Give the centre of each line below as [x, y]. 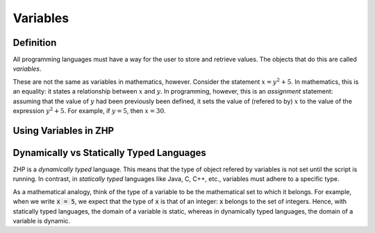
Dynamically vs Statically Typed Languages [109, 153]
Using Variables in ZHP [64, 131]
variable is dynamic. [42, 221]
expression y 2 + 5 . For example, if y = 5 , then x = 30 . [89, 111]
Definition [35, 43]
